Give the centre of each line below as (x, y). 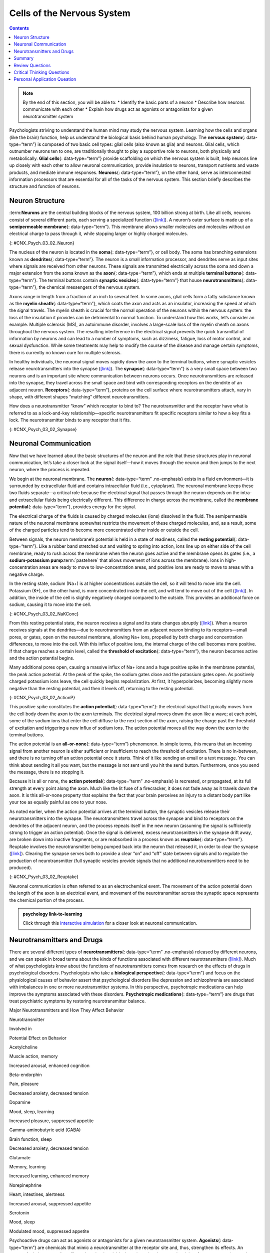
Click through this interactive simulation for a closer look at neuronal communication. (110, 923)
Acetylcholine (23, 1047)
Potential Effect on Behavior (38, 1038)
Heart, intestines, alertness (37, 1194)
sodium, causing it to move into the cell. (50, 604)
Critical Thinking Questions (41, 72)
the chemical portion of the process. (47, 900)
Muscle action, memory (33, 1056)
